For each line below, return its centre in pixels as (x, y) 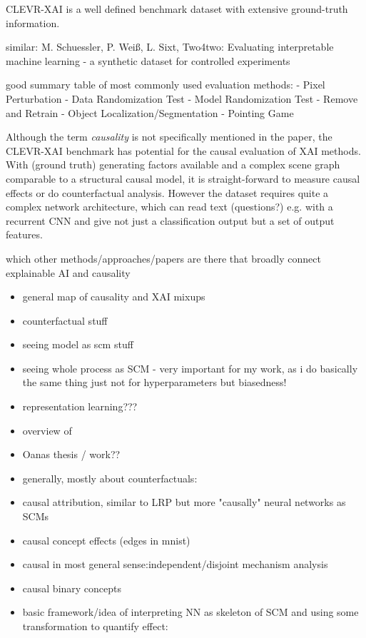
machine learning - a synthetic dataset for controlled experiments (148, 60)
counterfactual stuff (65, 320)
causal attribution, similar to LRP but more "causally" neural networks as (184, 502)
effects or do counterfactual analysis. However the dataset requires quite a (167, 192)
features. (24, 234)
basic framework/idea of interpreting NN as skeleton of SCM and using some (190, 612)
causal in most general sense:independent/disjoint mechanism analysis (175, 564)
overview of (47, 430)
